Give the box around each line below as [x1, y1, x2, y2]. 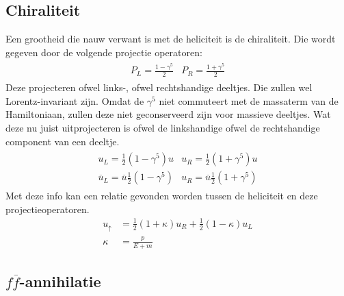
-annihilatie [19, 270, 101, 291]
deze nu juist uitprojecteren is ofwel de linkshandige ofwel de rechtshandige [5, 120, 320, 134]
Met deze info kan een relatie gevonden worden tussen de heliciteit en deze [5, 188, 318, 203]
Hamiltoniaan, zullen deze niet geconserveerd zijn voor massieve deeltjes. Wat [5, 107, 331, 121]
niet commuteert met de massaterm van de [159, 93, 339, 108]
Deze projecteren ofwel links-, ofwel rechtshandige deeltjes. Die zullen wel [5, 80, 313, 95]
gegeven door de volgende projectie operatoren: [5, 45, 202, 59]
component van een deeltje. [5, 134, 120, 148]
